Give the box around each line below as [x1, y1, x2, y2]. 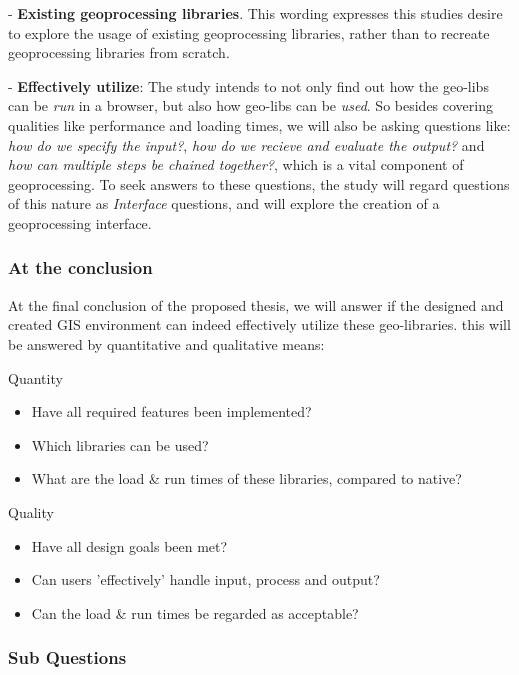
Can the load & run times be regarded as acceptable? [31, 602, 359, 623]
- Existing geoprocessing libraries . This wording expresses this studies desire [8, 3, 503, 23]
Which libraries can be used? [31, 434, 209, 455]
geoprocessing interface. [8, 212, 152, 233]
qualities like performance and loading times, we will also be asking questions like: [8, 114, 511, 135]
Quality [8, 501, 54, 522]
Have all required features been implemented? [31, 401, 312, 422]
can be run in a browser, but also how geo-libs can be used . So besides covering [8, 95, 493, 116]
